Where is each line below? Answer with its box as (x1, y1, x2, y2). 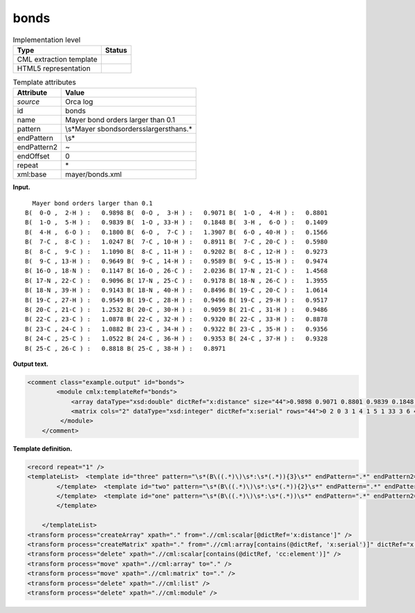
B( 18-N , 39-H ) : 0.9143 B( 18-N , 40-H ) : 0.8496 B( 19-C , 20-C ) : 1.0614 (25, 286, 328, 294)
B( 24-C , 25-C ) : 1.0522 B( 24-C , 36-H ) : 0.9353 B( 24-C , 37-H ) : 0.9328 (25, 335, 328, 342)
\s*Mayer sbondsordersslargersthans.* (65, 125, 193, 134)
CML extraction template (17, 54, 98, 64)
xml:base (17, 170, 47, 179)
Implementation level (12, 35, 81, 44)
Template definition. (12, 444, 73, 452)
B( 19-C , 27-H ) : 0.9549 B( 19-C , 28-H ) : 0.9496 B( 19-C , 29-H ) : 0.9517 (25, 296, 328, 304)
